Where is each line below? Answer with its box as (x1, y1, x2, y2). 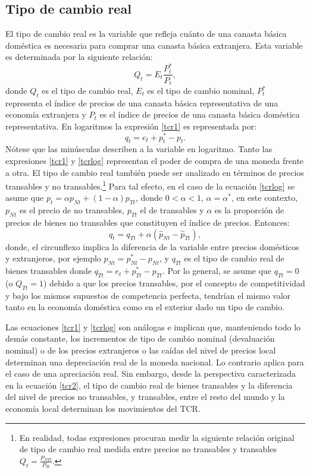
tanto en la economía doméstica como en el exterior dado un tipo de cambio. (5, 301, 285, 313)
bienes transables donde (5, 264, 92, 277)
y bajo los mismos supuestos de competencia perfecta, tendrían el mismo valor (5, 289, 291, 301)
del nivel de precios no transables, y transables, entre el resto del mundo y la (5, 390, 285, 403)
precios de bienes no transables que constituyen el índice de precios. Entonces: (5, 216, 290, 229)
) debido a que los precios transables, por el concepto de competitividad (43, 276, 305, 289)
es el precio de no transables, (19, 204, 124, 216)
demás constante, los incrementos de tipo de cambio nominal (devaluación (5, 332, 275, 345)
